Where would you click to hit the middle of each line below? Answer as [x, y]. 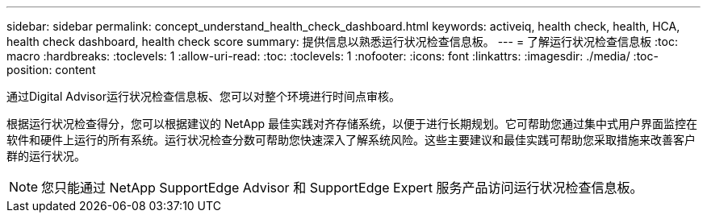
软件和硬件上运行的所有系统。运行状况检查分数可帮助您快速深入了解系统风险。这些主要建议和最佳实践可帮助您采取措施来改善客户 [351, 140]
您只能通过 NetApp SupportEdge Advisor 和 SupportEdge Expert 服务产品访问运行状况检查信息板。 [342, 188]
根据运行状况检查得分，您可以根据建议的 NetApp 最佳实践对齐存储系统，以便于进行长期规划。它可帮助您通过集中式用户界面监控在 [352, 124]
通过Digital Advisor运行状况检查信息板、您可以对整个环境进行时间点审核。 [203, 96]
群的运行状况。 [46, 156]
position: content [51, 70]
